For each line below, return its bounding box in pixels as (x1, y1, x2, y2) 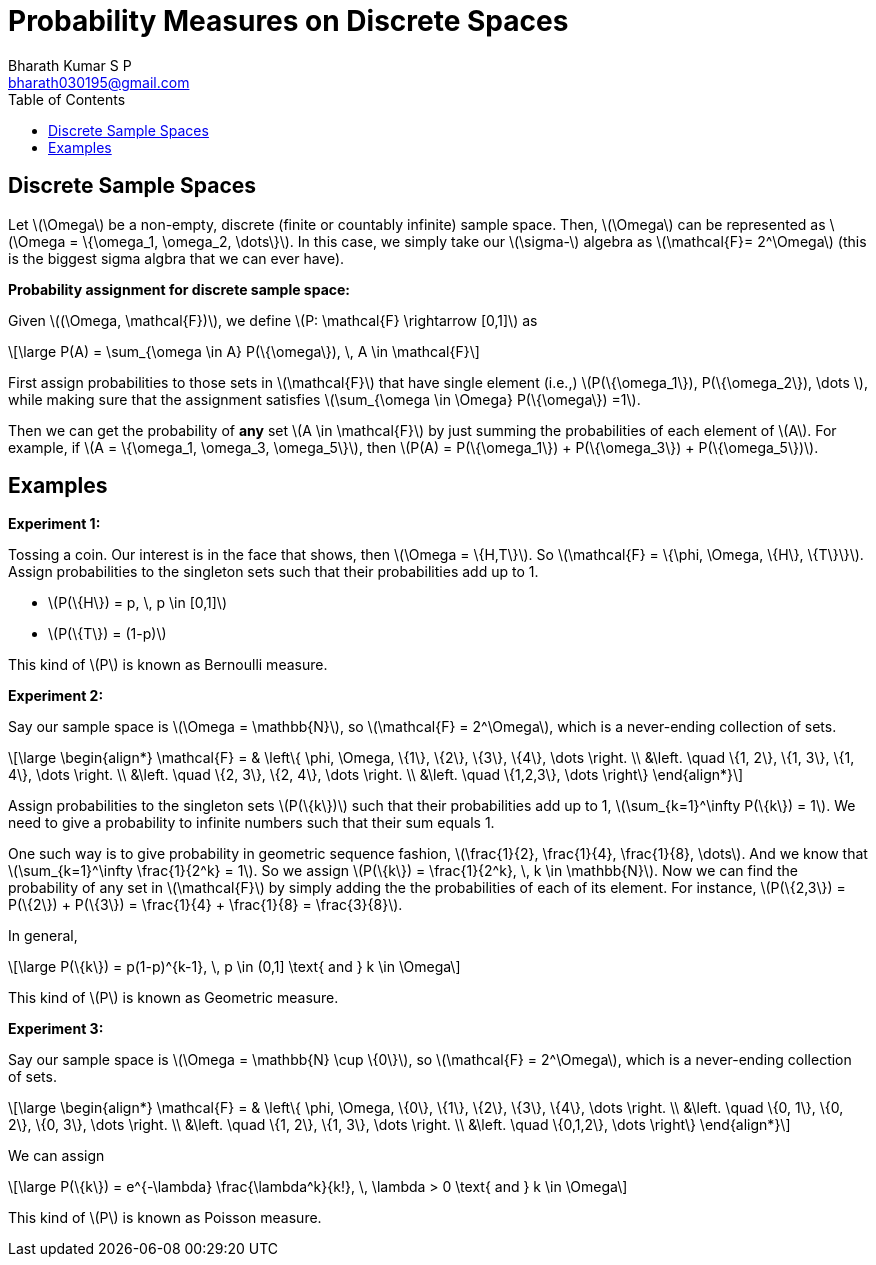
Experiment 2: (8, 687, 104, 705)
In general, (8, 927, 78, 945)
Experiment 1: (8, 515, 101, 533)
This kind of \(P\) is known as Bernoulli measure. (8, 656, 328, 674)
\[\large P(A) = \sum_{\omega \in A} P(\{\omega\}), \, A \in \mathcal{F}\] (8, 342, 480, 360)
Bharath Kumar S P (8, 56, 132, 74)
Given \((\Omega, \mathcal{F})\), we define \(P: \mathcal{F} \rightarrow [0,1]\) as (8, 311, 538, 329)
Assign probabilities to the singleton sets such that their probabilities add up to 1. (8, 563, 539, 581)
